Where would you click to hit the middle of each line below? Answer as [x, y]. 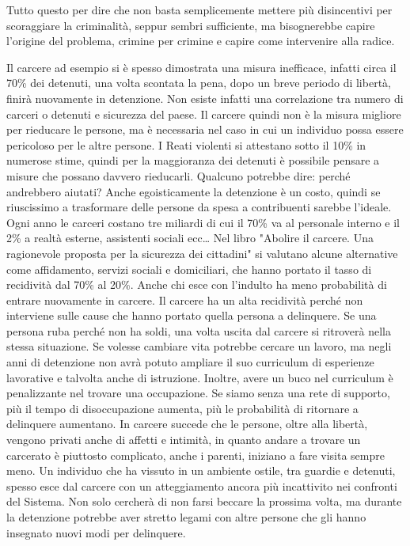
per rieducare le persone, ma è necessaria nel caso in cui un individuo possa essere [205, 129]
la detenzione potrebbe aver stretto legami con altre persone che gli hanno [186, 517]
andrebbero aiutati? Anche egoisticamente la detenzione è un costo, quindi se [194, 191]
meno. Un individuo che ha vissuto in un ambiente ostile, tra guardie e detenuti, [201, 470]
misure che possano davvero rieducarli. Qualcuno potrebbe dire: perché [178, 175]
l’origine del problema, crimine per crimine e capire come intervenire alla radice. [201, 41]
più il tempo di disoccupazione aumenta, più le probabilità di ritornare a [182, 408]
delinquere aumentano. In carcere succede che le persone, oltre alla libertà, [187, 424]
